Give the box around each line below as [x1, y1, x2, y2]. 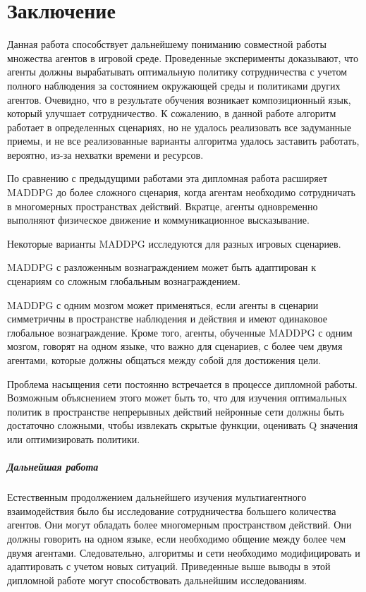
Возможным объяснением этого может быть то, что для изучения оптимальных [7, 390, 347, 405]
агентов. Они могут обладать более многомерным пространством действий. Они [7, 517, 352, 532]
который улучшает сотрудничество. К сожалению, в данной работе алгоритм [7, 106, 336, 121]
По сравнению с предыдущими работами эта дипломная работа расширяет [7, 171, 328, 186]
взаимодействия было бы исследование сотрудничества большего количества [7, 503, 336, 518]
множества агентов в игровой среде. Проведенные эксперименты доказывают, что [7, 50, 359, 65]
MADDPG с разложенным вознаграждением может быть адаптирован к [7, 260, 316, 274]
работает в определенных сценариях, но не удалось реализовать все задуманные [7, 119, 351, 134]
